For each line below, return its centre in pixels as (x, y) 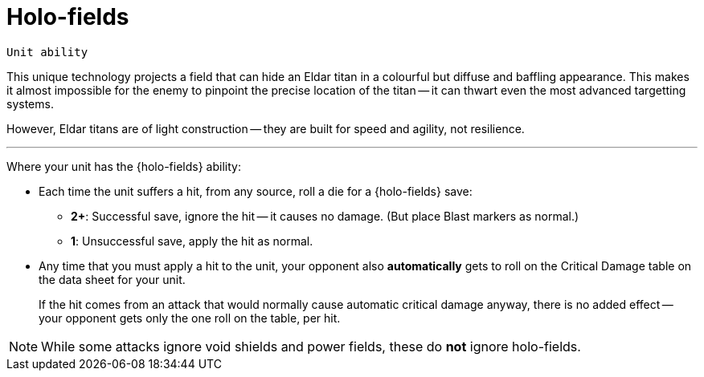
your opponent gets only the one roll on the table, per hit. (190, 318)
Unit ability (47, 52)
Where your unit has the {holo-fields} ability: (124, 166)
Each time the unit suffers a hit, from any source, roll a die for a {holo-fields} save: (256, 191)
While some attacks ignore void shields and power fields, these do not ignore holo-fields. (311, 346)
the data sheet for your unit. (112, 279)
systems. (30, 103)
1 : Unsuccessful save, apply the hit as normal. (192, 241)
